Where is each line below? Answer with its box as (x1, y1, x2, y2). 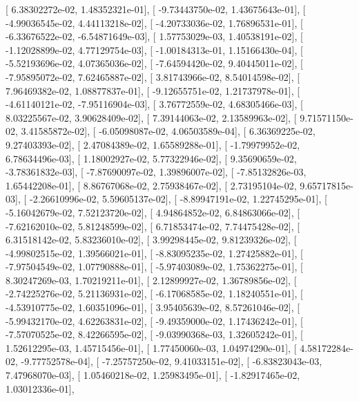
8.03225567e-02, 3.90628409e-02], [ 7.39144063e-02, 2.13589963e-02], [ (6, 110, 297, 124)
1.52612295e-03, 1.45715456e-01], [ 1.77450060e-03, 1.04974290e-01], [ (6, 340, 297, 355)
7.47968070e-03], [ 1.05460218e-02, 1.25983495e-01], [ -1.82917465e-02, (6, 368, 300, 382)
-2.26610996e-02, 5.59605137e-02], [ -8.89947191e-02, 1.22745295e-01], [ (29, 192, 327, 206)
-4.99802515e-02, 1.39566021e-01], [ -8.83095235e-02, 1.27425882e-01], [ (6, 245, 303, 260)
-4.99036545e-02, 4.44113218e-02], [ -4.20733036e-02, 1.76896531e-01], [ (6, 15, 303, 30)
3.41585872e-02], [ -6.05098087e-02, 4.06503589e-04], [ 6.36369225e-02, (21, 124, 316, 138)
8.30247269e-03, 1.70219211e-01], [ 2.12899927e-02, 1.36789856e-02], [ (6, 272, 297, 287)
